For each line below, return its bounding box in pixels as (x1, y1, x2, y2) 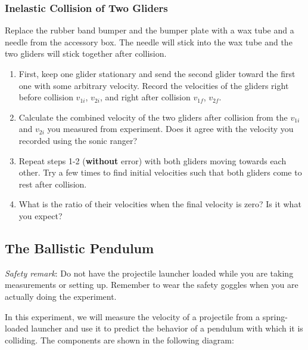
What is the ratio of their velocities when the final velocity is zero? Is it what (18, 198, 301, 210)
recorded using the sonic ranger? (18, 134, 138, 146)
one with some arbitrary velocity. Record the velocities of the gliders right (18, 79, 289, 91)
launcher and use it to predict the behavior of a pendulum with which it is (31, 322, 303, 334)
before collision (18, 91, 73, 103)
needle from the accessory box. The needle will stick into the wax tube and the (5, 35, 293, 48)
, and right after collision (99, 91, 191, 103)
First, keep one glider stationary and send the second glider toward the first (18, 67, 295, 79)
